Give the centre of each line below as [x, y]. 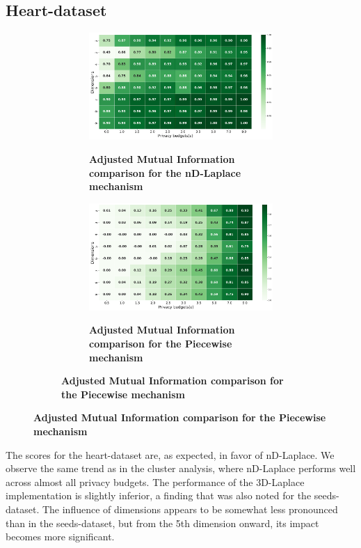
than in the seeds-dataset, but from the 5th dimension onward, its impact [162, 523]
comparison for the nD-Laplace [165, 172]
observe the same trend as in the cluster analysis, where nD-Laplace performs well [181, 468]
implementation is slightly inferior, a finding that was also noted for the [159, 495]
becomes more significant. [60, 537]
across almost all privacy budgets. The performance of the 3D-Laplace [155, 482]
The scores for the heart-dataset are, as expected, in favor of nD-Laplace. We [170, 454]
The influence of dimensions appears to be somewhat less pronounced [190, 509]
